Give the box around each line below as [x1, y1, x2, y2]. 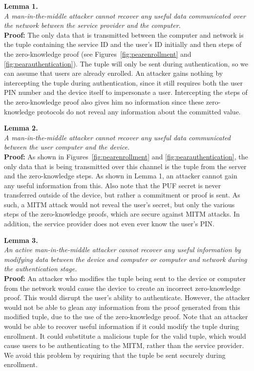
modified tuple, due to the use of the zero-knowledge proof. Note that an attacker [4, 311, 248, 322]
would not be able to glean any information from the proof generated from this [4, 302, 240, 312]
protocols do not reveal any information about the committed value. [37, 106, 241, 116]
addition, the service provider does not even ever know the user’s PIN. [4, 218, 214, 229]
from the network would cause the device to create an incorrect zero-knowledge [4, 283, 241, 293]
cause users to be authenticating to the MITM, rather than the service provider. [4, 340, 244, 350]
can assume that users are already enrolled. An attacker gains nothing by [4, 68, 223, 78]
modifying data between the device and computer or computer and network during [4, 254, 247, 264]
